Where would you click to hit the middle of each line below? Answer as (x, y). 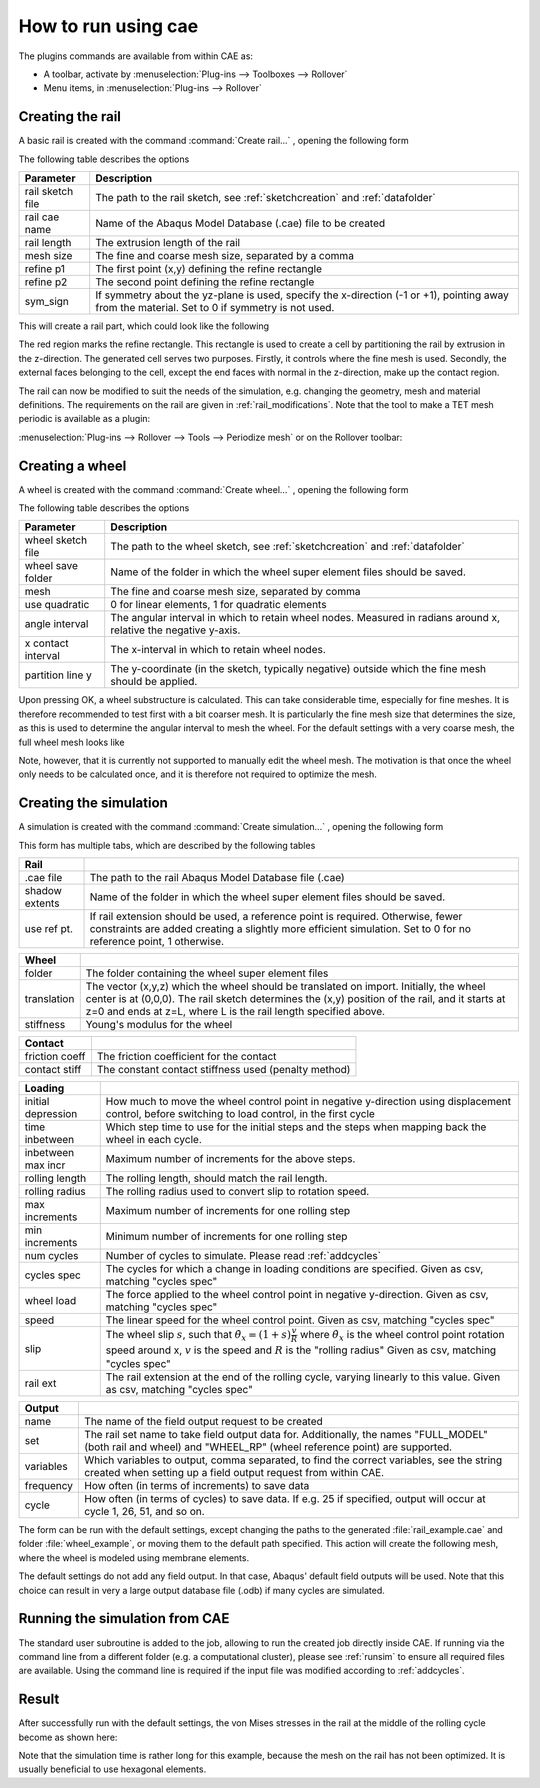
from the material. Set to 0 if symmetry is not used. (215, 308)
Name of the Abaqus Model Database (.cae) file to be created (240, 223)
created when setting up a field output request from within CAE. (234, 1473)
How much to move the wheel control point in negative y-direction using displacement (308, 1102)
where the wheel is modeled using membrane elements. (134, 1557)
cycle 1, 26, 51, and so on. (144, 1512)
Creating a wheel (72, 465)
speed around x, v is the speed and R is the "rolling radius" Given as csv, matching (301, 1350)
